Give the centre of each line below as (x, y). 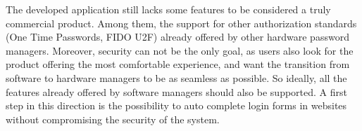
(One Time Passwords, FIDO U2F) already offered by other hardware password (177, 37)
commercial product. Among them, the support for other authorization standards (181, 23)
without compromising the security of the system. (113, 119)
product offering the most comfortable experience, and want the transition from (178, 64)
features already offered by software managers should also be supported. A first (176, 91)
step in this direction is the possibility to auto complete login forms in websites (176, 105)
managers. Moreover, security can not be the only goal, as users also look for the (180, 50)
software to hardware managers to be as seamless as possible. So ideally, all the (176, 77)
